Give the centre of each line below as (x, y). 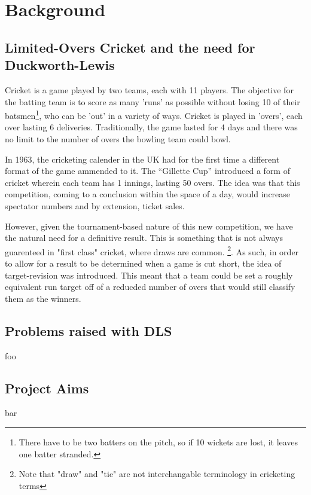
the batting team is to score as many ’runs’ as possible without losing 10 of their (153, 101)
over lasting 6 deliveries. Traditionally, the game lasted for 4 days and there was (151, 127)
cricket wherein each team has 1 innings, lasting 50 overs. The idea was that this (153, 182)
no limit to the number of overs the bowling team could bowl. (118, 139)
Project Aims (47, 388)
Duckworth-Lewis (60, 65)
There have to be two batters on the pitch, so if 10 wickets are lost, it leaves (158, 441)
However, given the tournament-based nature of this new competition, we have (149, 226)
